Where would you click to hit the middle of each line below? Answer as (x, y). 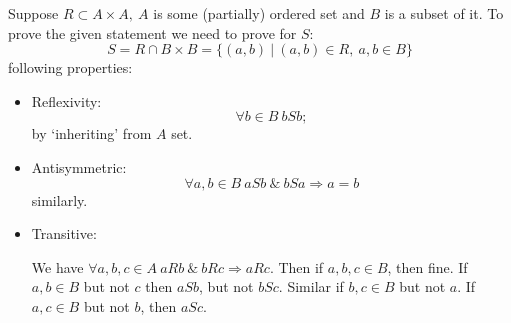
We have (57, 266)
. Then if (296, 266)
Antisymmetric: (79, 166)
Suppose (33, 13)
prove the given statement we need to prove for (152, 32)
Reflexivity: (66, 100)
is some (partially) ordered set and (259, 13)
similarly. (59, 199)
